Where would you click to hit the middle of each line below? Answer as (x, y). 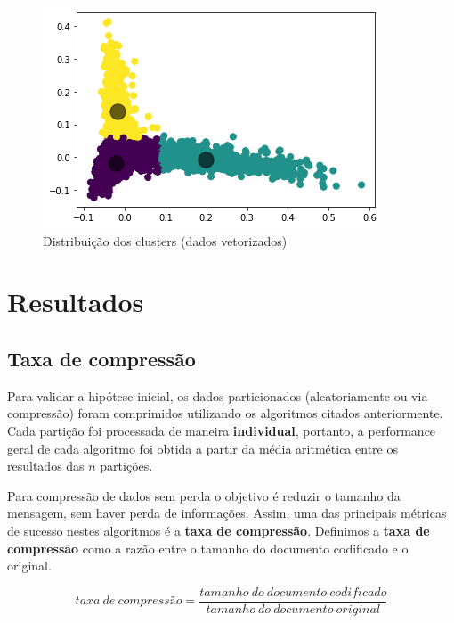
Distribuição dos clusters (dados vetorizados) (165, 240)
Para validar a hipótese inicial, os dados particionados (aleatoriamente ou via (218, 395)
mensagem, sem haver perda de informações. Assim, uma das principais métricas (227, 513)
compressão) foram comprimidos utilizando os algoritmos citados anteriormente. (225, 413)
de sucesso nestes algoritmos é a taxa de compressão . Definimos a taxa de (219, 530)
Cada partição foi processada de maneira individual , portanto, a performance (222, 430)
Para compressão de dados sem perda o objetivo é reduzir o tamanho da (204, 495)
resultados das (46, 466)
